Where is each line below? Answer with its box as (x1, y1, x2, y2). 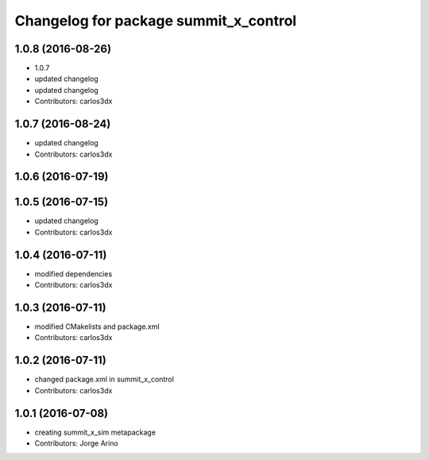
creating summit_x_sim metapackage (34, 427, 157, 437)
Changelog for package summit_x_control (14, 12, 297, 29)
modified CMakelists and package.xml (34, 322, 160, 331)
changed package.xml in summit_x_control (34, 374, 175, 385)
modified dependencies (34, 269, 113, 278)
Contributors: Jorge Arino (34, 439, 118, 448)
